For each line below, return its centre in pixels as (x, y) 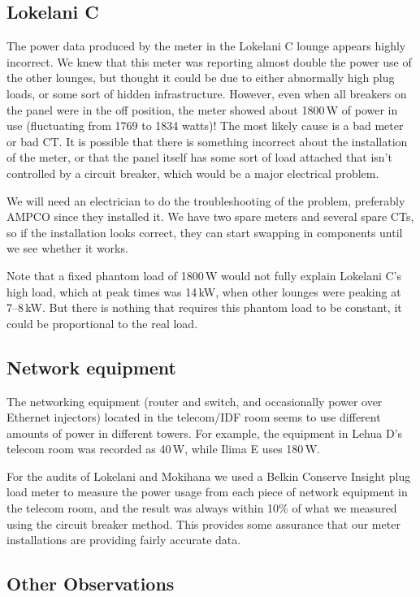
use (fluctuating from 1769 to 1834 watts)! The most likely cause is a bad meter (205, 125)
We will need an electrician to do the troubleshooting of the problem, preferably (206, 200)
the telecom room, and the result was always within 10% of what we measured (202, 508)
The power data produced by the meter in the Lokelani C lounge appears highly (206, 46)
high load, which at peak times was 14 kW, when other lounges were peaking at (204, 291)
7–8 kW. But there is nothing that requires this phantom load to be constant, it (204, 307)
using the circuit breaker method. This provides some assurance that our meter (204, 523)
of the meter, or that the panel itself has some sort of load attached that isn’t (199, 157)
